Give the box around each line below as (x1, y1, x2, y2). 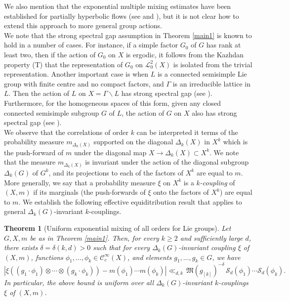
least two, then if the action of (4, 49, 96, 59)
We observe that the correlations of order (4, 127, 128, 137)
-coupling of (200, 177, 235, 187)
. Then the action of (8, 88, 70, 98)
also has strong (192, 107, 237, 118)
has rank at (206, 40, 241, 50)
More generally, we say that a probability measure (4, 177, 156, 187)
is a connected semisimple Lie (157, 69, 247, 79)
